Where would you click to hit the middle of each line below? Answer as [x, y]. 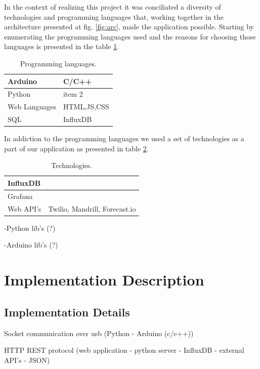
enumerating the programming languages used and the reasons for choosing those [130, 36]
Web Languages [32, 107]
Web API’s [25, 208]
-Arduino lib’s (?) [31, 245]
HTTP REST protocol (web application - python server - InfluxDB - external [124, 350]
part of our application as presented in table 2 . [76, 148]
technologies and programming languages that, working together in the [114, 16]
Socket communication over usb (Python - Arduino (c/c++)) [99, 333]
